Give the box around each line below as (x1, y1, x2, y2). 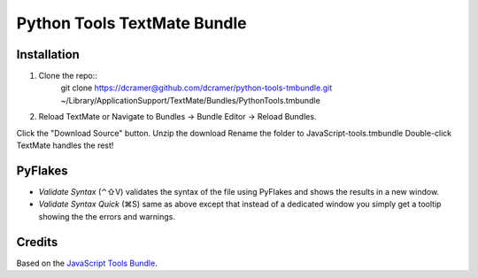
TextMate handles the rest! (16, 140, 114, 151)
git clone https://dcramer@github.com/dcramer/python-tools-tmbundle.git (60, 82, 332, 93)
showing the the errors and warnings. (38, 211, 176, 221)
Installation (16, 47, 80, 62)
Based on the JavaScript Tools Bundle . (16, 258, 158, 268)
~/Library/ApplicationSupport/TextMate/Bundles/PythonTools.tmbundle (60, 95, 320, 105)
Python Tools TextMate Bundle (16, 13, 247, 33)
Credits (16, 235, 58, 250)
